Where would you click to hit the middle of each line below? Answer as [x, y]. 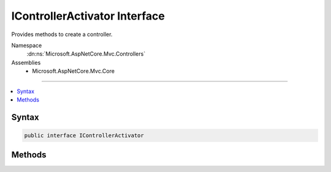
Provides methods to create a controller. [62, 34]
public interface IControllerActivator [84, 135]
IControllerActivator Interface [88, 16]
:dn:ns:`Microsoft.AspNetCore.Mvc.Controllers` [86, 54]
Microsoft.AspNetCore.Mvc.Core [73, 71]
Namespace [27, 45]
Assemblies [26, 62]
